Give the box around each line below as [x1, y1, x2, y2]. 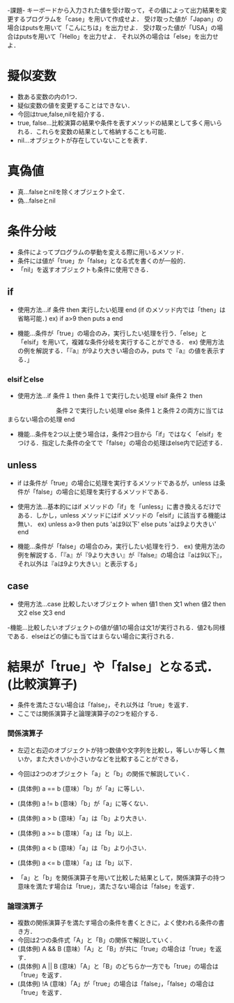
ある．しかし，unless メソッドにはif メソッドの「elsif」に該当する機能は [17, 511, 226, 519]
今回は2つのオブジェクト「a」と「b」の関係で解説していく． [17, 769, 194, 777]
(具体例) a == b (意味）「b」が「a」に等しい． [17, 784, 148, 793]
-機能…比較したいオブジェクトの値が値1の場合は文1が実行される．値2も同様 [7, 623, 226, 631]
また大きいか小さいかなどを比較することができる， [35, 754, 182, 763]
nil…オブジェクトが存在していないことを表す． [17, 136, 151, 145]
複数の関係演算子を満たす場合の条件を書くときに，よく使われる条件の [17, 918, 219, 927]
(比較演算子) [7, 676, 78, 692]
